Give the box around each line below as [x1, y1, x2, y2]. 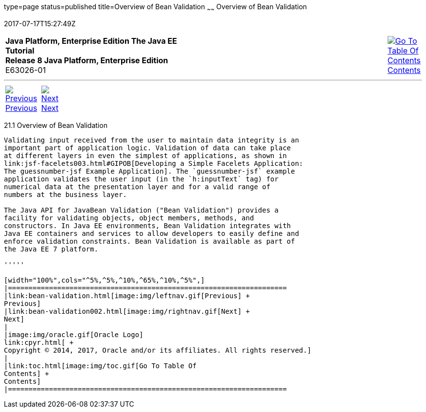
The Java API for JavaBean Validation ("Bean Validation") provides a [4, 206, 279, 214]
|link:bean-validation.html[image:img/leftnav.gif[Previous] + [4, 291, 250, 300]
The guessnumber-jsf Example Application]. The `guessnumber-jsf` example [4, 167, 295, 175]
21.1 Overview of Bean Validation [4, 121, 107, 129]
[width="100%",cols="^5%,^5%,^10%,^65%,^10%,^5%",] [4, 276, 205, 284]
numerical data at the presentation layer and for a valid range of [4, 182, 270, 191]
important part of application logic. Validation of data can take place [4, 143, 291, 152]
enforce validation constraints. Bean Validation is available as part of [4, 237, 295, 245]
